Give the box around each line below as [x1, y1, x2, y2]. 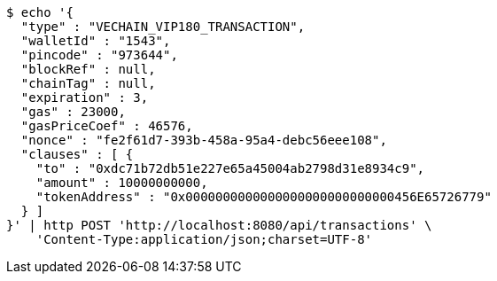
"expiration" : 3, [20, 90, 149, 105]
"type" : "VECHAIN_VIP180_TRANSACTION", [20, 20, 306, 34]
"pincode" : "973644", [20, 48, 178, 62]
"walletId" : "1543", [20, 34, 171, 48]
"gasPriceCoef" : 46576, [20, 119, 193, 133]
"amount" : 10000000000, [35, 176, 208, 190]
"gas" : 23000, [20, 105, 126, 119]
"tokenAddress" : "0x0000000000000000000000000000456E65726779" [35, 190, 492, 204]
